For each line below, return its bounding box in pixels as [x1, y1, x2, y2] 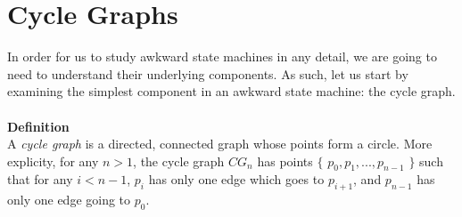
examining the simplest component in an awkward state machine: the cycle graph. [7, 82, 456, 100]
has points [257, 151, 313, 170]
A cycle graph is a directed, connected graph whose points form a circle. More [7, 134, 433, 153]
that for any [7, 170, 73, 189]
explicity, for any [7, 151, 99, 170]
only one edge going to [7, 190, 131, 209]
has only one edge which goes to [148, 170, 325, 189]
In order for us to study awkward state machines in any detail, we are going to [7, 47, 437, 66]
